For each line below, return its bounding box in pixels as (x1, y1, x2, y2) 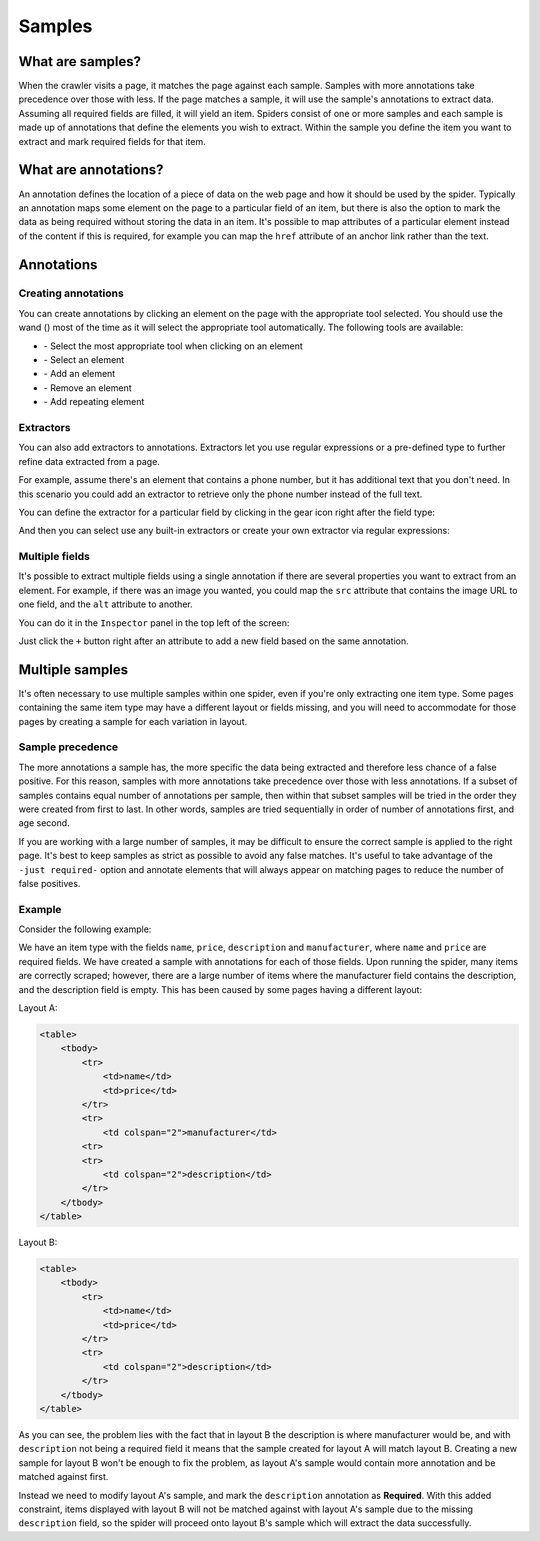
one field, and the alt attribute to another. (18, 598, 194, 610)
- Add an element (43, 368, 116, 380)
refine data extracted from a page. (18, 455, 160, 467)
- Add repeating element (43, 396, 145, 408)
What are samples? (18, 53, 142, 70)
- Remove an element (43, 381, 132, 394)
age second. (18, 817, 70, 829)
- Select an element (43, 354, 125, 366)
